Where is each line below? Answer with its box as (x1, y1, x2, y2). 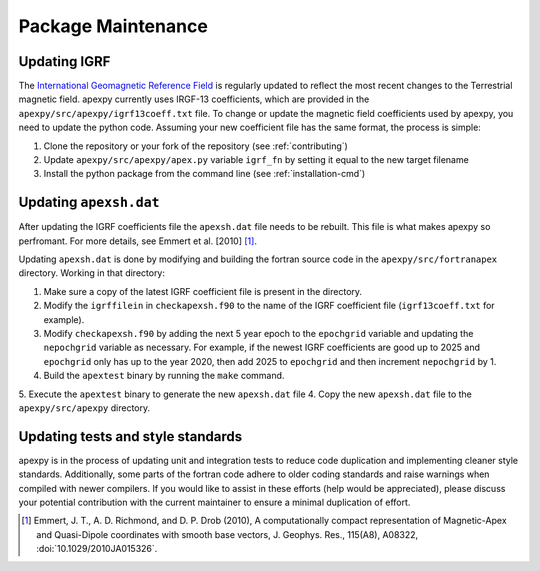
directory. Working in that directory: (18, 267, 165, 279)
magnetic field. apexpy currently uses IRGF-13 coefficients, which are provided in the (18, 93, 370, 105)
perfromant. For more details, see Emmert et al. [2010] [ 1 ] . (18, 235, 257, 247)
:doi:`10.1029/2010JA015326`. (36, 543, 158, 555)
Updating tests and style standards (18, 428, 243, 445)
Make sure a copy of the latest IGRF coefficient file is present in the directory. (43, 285, 363, 297)
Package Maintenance (18, 15, 209, 37)
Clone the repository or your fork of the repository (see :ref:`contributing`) (43, 140, 349, 152)
